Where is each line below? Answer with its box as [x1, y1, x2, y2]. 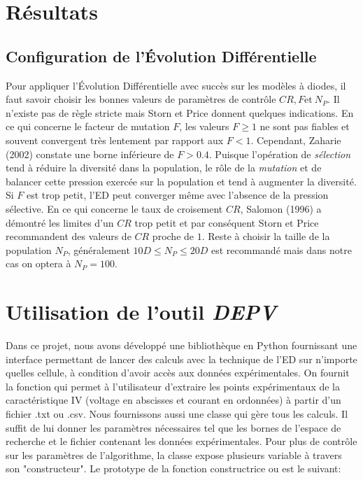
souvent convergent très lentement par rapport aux [6, 132, 224, 147]
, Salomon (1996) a [240, 201, 322, 216]
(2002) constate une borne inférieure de [6, 146, 174, 161]
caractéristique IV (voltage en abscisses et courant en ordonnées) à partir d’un [6, 393, 341, 407]
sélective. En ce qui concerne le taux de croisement [6, 201, 223, 216]
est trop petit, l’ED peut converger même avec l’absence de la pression [27, 188, 329, 202]
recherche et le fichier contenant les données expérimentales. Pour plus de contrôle [6, 434, 357, 449]
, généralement [67, 242, 130, 257]
